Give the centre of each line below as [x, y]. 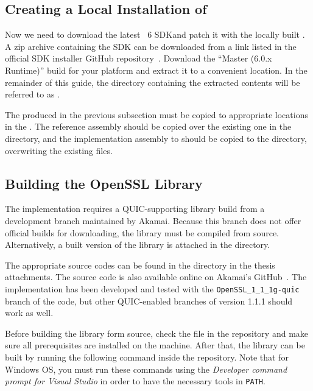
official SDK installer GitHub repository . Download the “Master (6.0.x [139, 58]
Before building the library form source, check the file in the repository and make [157, 333]
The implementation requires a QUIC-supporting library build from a [135, 209]
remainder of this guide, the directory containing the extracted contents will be [153, 82]
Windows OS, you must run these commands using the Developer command [146, 369]
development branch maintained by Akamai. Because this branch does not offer [153, 220]
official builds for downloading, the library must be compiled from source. [142, 232]
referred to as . [33, 94]
